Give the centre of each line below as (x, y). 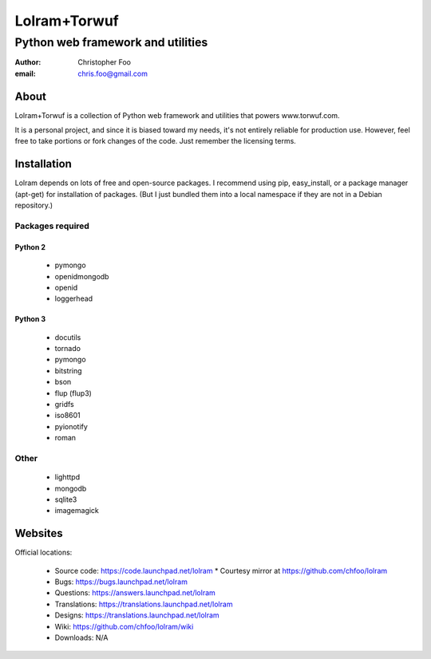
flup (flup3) (73, 393)
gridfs (65, 404)
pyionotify (71, 426)
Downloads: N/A (81, 637)
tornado (68, 349)
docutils (68, 337)
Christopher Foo (105, 62)
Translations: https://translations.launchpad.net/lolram (144, 604)
